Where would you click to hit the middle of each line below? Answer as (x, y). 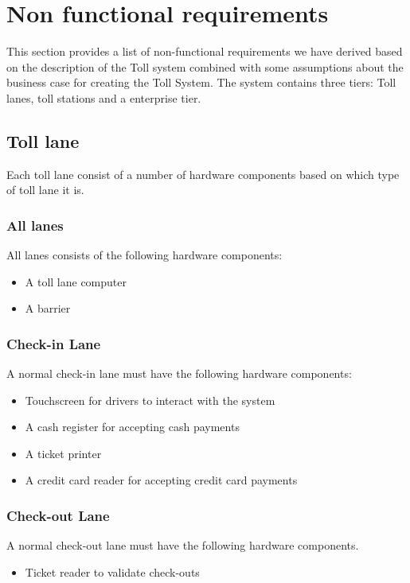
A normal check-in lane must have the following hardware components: (179, 373)
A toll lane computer (76, 281)
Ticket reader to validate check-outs (112, 571)
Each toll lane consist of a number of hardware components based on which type (203, 174)
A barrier (48, 308)
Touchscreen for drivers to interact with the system (150, 400)
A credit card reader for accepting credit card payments (161, 480)
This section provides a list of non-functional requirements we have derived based (205, 51)
